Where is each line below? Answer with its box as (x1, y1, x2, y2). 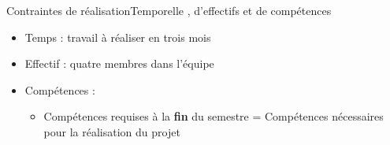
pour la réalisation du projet (43, 123, 180, 139)
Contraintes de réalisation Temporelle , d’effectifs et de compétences (6, 2, 332, 18)
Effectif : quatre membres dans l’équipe (24, 55, 214, 72)
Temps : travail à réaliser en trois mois (24, 28, 211, 45)
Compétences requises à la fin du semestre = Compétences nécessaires (43, 108, 384, 125)
